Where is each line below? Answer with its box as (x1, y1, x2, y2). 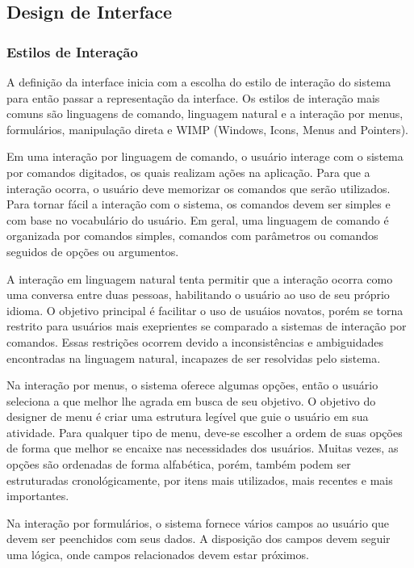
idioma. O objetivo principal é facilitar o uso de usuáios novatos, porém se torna (6, 301, 404, 318)
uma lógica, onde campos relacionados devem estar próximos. (6, 546, 309, 563)
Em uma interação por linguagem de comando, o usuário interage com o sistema (6, 148, 404, 165)
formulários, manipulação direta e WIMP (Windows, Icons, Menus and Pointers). (6, 120, 408, 137)
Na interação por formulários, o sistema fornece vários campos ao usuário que (6, 514, 389, 531)
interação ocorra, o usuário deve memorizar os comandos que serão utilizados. (6, 179, 391, 196)
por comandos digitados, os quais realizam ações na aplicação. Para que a (6, 163, 370, 180)
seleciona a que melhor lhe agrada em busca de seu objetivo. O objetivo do (6, 392, 376, 409)
